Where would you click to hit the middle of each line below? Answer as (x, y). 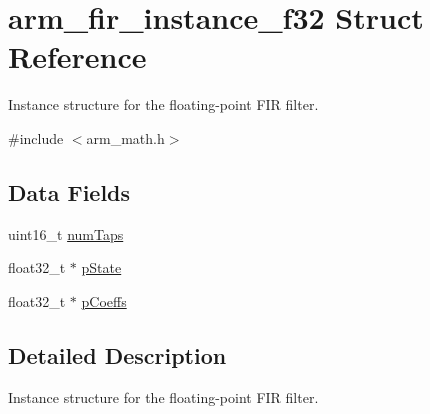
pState (101, 267)
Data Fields (69, 191)
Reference (77, 56)
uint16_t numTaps (66, 233)
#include (36, 137)
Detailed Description (117, 354)
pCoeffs (104, 300)
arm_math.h (125, 137)
